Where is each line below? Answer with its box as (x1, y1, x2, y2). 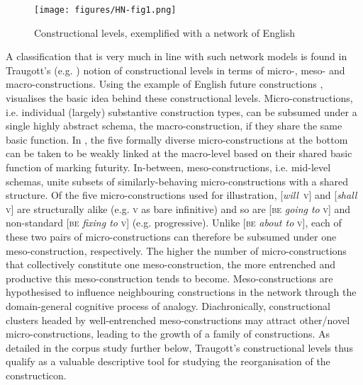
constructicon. (6, 367, 67, 382)
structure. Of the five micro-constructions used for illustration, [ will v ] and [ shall (6, 188, 357, 202)
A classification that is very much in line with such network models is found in (6, 49, 347, 64)
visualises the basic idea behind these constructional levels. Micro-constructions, (6, 91, 353, 105)
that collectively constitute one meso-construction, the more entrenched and (6, 257, 336, 272)
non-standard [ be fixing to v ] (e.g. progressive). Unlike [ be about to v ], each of (6, 215, 342, 230)
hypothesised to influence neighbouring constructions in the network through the (6, 285, 357, 299)
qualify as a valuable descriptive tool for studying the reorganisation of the (6, 354, 330, 369)
